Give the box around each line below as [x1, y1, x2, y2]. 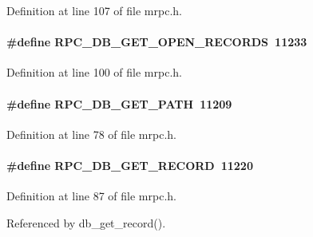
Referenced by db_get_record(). [6, 214, 166, 231]
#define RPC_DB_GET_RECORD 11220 [6, 156, 253, 173]
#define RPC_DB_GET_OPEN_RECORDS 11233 [6, 34, 307, 50]
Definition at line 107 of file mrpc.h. [6, 2, 182, 18]
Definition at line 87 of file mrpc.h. [6, 188, 176, 204]
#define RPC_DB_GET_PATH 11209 [6, 95, 232, 112]
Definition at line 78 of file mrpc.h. [6, 125, 176, 142]
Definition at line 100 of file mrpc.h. [6, 64, 182, 81]
